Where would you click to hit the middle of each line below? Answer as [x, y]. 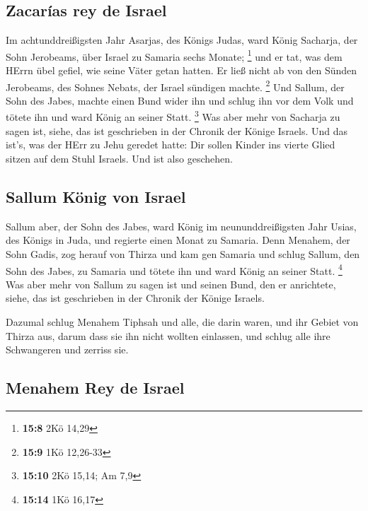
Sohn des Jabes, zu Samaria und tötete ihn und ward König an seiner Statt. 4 [174, 269]
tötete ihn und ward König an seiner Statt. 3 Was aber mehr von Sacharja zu [173, 116]
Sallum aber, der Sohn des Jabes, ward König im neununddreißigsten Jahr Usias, [181, 226]
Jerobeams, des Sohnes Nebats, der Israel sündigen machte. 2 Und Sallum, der [175, 86]
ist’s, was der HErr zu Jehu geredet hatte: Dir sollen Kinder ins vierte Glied [171, 145]
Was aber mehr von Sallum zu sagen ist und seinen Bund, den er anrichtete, [171, 284]
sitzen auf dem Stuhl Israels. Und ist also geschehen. [119, 158]
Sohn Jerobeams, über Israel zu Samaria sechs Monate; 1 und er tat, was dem [174, 55]
